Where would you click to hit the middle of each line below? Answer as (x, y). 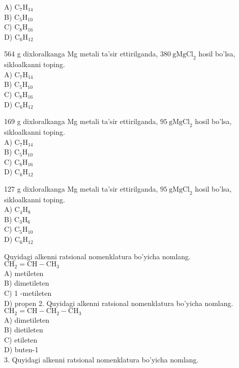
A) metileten (24, 273)
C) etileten (21, 339)
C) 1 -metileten (28, 293)
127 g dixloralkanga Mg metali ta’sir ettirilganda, (81, 188)
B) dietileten (24, 330)
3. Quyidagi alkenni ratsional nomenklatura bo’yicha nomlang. (101, 359)
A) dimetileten (27, 319)
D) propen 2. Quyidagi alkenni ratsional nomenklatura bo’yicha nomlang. (119, 303)
